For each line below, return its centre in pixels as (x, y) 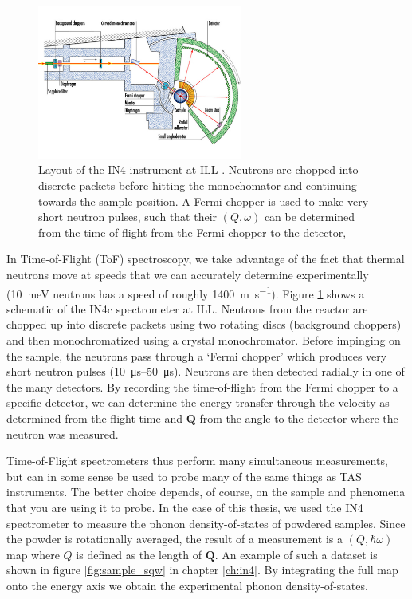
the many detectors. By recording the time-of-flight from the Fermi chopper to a (202, 386)
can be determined (310, 217)
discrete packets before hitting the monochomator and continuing (198, 185)
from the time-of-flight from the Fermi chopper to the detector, (192, 232)
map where (33, 554)
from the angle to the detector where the (299, 418)
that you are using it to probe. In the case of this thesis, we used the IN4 (185, 507)
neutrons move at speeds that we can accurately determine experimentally (188, 274)
